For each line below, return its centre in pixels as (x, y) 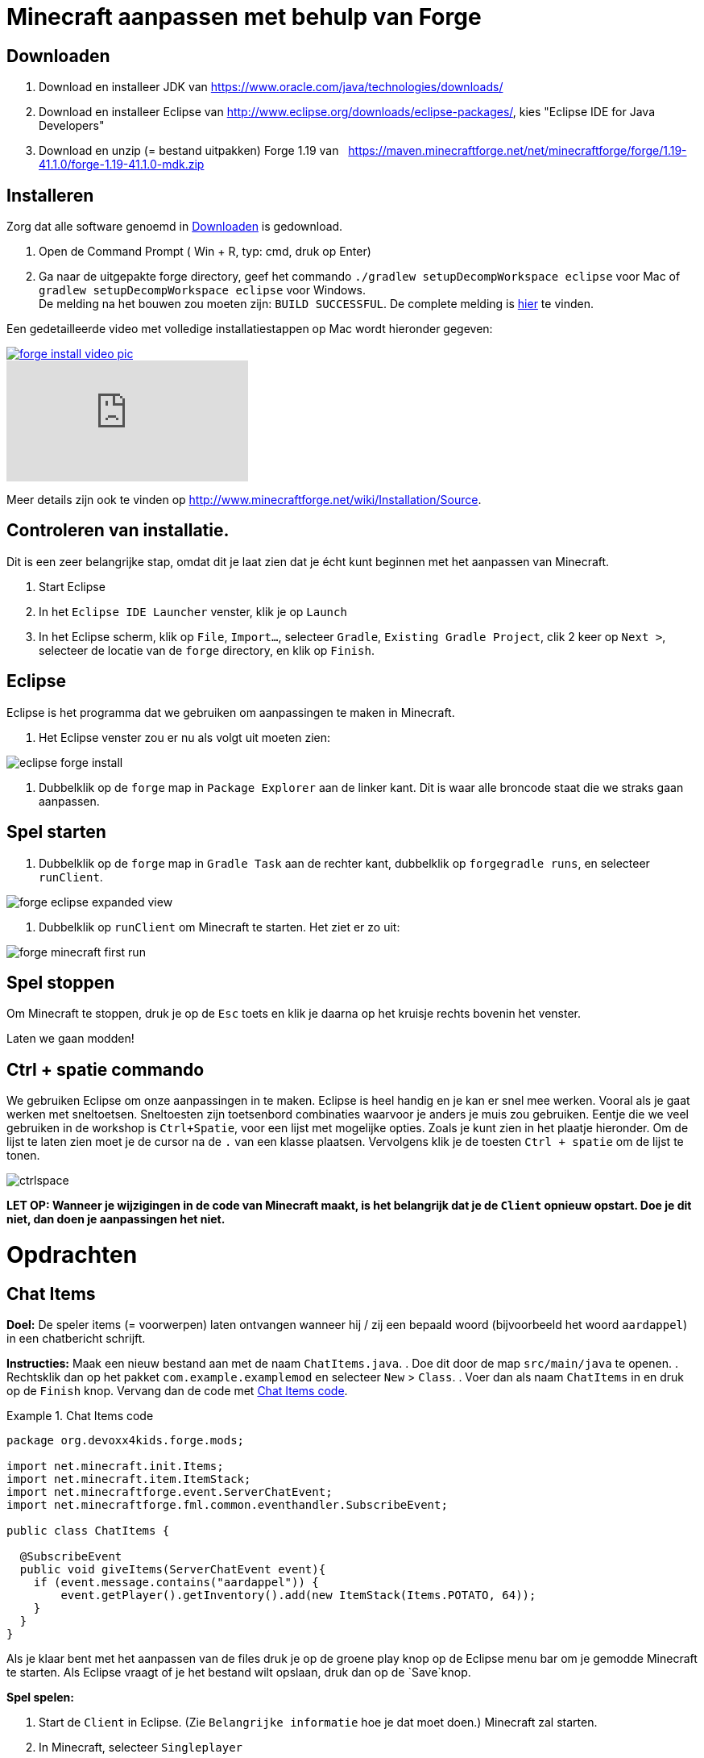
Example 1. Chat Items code (80, 1416)
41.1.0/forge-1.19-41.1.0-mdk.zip (122, 165)
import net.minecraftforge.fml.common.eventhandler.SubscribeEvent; (227, 1505)
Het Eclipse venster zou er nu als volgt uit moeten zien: (185, 737)
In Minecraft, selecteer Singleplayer (141, 1748)
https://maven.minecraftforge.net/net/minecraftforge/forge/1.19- (518, 151)
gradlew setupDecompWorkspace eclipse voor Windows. (203, 290)
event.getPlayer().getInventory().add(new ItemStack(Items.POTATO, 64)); (298, 1596)
